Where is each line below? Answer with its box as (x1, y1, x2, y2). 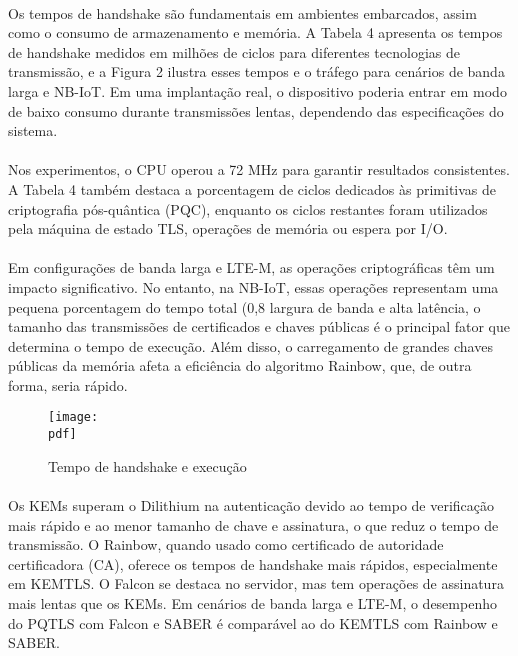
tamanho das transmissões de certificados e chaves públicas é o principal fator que (8, 316, 511, 337)
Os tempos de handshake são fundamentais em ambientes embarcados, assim (8, 2, 477, 23)
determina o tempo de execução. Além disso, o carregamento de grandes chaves (8, 335, 493, 356)
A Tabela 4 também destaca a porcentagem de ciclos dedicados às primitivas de (8, 178, 497, 199)
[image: (48, 410, 99, 425)
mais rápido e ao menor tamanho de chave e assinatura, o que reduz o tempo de (8, 514, 499, 535)
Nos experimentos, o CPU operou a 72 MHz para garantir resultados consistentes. (8, 159, 510, 180)
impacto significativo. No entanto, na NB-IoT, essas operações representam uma (8, 276, 499, 297)
